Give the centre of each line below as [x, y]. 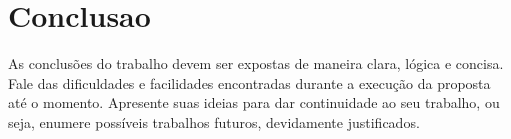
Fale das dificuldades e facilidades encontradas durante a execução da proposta [249, 82]
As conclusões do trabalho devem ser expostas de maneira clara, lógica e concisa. [256, 63]
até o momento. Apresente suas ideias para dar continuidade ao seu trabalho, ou [254, 102]
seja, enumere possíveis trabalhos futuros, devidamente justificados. [214, 121]
